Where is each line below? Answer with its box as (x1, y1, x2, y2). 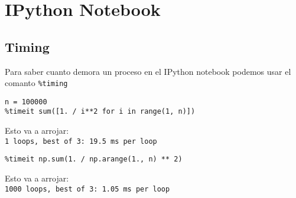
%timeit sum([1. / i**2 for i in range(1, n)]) (5, 107, 196, 116)
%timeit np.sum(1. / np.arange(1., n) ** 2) (5, 155, 183, 164)
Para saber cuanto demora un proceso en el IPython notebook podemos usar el (5, 65, 291, 77)
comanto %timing (5, 77, 68, 89)
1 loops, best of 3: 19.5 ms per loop (5, 137, 157, 146)
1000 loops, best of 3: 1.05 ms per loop (5, 184, 170, 193)
